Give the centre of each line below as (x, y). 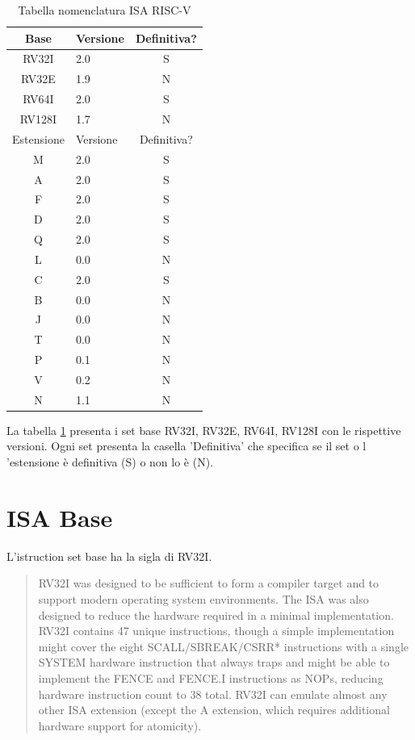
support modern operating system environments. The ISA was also (203, 598)
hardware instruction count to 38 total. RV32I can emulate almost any (213, 694)
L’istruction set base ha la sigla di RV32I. (109, 556)
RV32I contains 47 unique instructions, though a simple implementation (216, 631)
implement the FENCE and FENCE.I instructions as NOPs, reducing (211, 677)
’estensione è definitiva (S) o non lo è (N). (110, 462)
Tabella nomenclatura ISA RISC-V (105, 10)
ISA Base (60, 517)
